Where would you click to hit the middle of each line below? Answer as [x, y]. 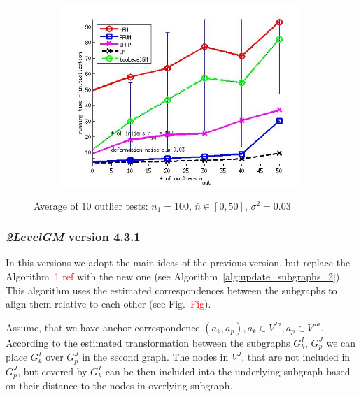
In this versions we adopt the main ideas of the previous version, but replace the [178, 262]
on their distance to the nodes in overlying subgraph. [119, 385]
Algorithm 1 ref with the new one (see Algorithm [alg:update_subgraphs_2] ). [174, 276]
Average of [56, 205]
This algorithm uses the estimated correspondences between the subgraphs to [171, 290]
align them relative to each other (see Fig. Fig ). [108, 304]
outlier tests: [121, 205]
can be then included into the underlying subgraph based [228, 371]
